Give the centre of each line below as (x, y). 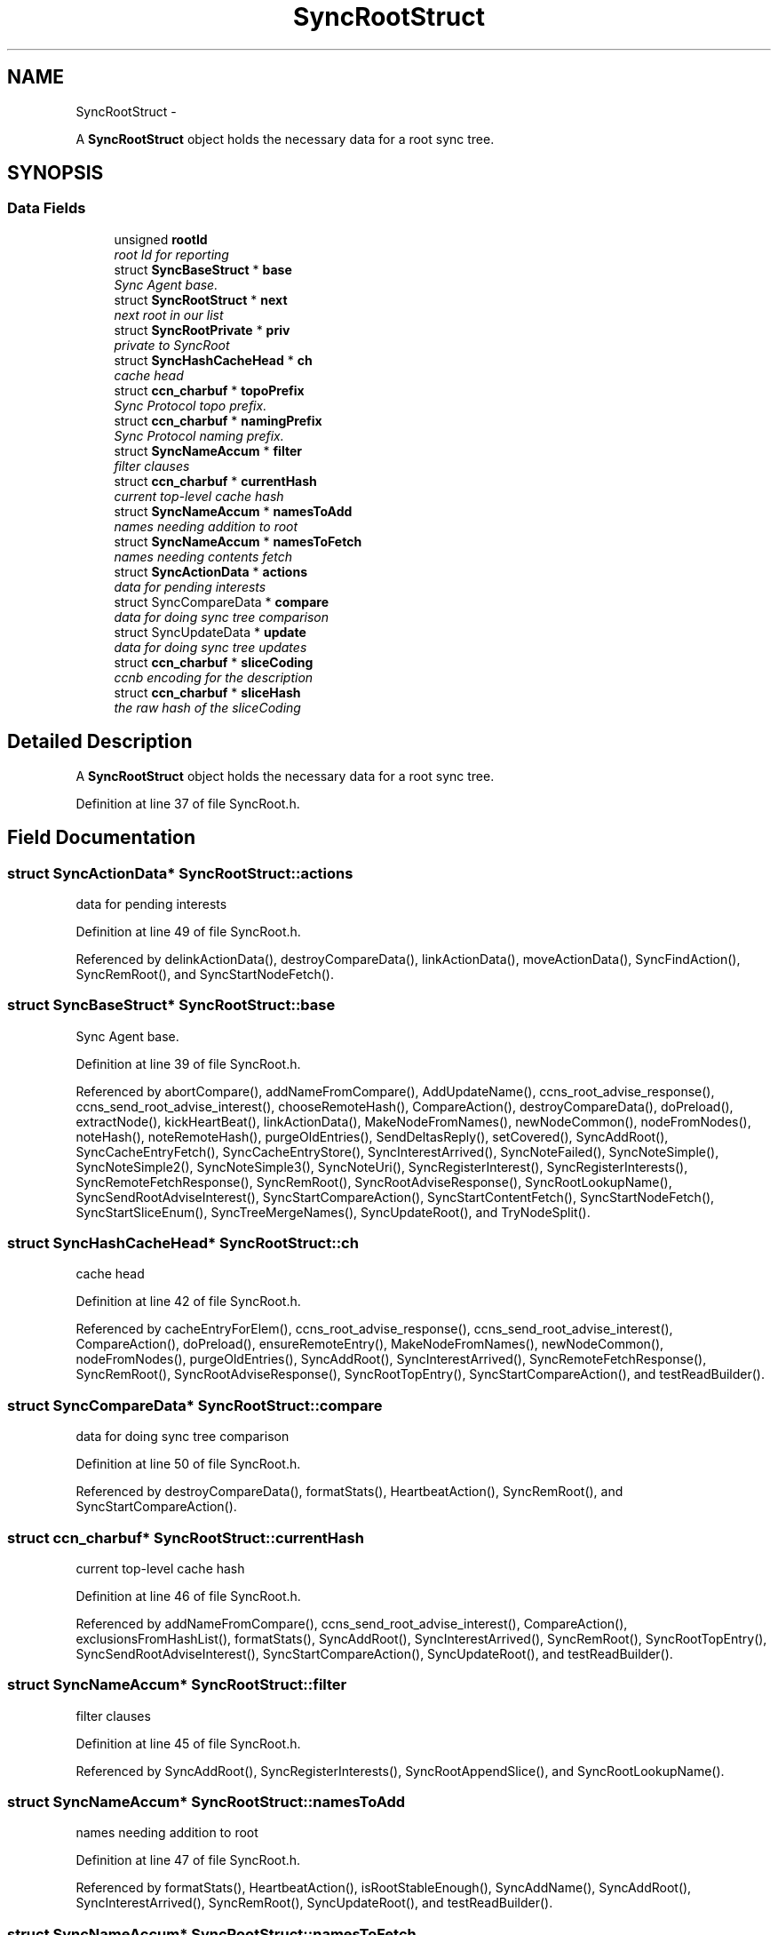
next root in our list (169, 315)
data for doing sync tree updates (210, 647)
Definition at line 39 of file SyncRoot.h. (188, 1063)
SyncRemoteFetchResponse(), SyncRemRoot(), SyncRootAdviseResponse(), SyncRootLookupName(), (374, 1182)
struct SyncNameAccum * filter (208, 450)
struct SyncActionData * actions (210, 571)
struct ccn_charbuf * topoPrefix (209, 390)
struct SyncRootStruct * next (201, 299)
